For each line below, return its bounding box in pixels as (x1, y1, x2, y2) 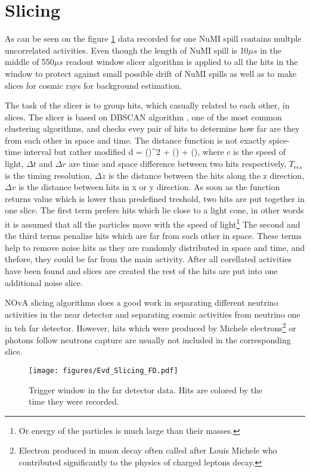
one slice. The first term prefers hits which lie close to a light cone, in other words (5, 204, 304, 216)
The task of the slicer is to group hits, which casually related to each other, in (5, 99, 290, 111)
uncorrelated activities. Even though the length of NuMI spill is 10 (5, 44, 249, 56)
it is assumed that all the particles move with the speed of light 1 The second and (5, 216, 300, 230)
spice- (269, 133, 290, 146)
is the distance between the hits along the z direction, (108, 169, 305, 181)
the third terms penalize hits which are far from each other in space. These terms (5, 229, 302, 242)
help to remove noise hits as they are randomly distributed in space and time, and (5, 241, 305, 253)
